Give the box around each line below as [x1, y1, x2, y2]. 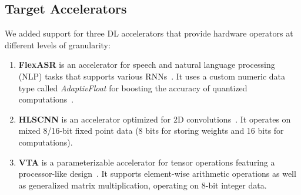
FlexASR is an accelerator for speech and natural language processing [18, 58, 275, 71]
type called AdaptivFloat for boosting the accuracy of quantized [18, 81, 248, 94]
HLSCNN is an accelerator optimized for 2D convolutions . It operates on [18, 113, 291, 125]
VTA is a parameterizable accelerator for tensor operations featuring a [18, 156, 275, 168]
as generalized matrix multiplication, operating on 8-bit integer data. [18, 179, 267, 191]
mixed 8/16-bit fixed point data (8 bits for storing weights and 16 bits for [18, 124, 284, 137]
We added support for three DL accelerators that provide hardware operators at [5, 27, 293, 39]
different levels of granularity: [5, 38, 111, 51]
